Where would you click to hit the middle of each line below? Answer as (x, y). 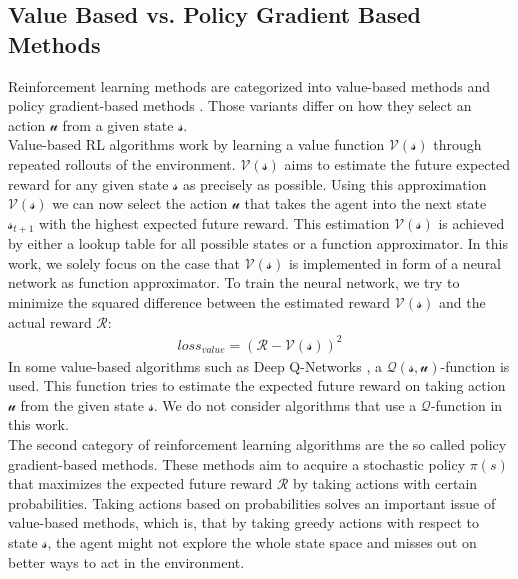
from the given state (82, 404)
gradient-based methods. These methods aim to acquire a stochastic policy (237, 463)
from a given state (118, 124)
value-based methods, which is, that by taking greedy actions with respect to (244, 522)
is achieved (471, 222)
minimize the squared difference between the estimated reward (199, 301)
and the (462, 301)
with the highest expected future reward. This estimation (214, 222)
